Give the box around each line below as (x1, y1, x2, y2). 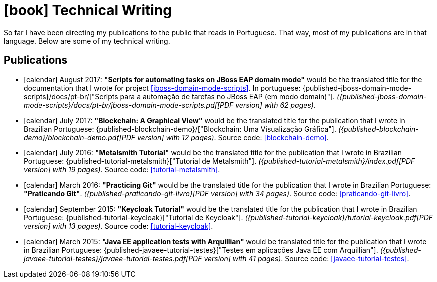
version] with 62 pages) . (235, 100, 316, 109)
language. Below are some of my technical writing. (4, 36, 170, 45)
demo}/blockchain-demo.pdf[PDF (24, 133, 136, 141)
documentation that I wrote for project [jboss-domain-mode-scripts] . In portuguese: (24, 83, 301, 92)
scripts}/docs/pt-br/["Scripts (24, 92, 118, 101)
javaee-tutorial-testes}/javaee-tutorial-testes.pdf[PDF (24, 254, 202, 263)
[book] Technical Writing (4, 2, 172, 19)
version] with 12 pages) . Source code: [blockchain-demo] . (137, 133, 329, 141)
